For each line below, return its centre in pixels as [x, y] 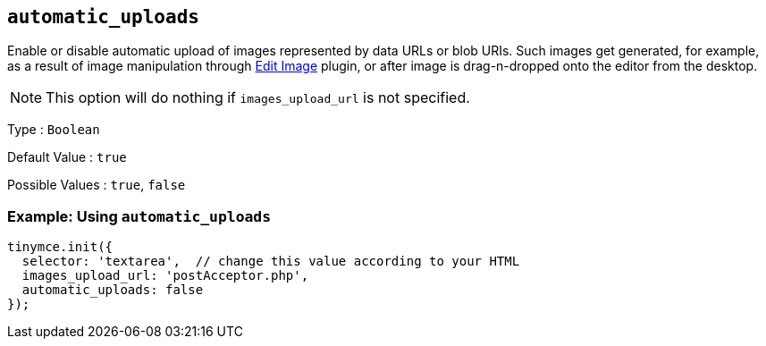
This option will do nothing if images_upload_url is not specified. [258, 98]
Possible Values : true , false [97, 185]
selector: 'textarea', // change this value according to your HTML [271, 262]
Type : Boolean [54, 130]
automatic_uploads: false [113, 290]
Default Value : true [67, 157]
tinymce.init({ [60, 247]
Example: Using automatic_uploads [139, 216]
